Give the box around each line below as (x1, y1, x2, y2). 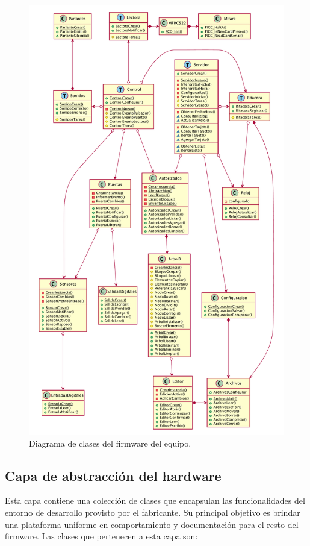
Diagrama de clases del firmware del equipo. (29, 436, 191, 449)
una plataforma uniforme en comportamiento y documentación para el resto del (5, 518, 299, 530)
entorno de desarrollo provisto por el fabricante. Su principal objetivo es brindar (5, 506, 300, 518)
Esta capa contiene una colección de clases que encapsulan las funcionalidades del (5, 494, 305, 507)
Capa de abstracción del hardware (5, 466, 222, 485)
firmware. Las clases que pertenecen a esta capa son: (5, 530, 198, 542)
